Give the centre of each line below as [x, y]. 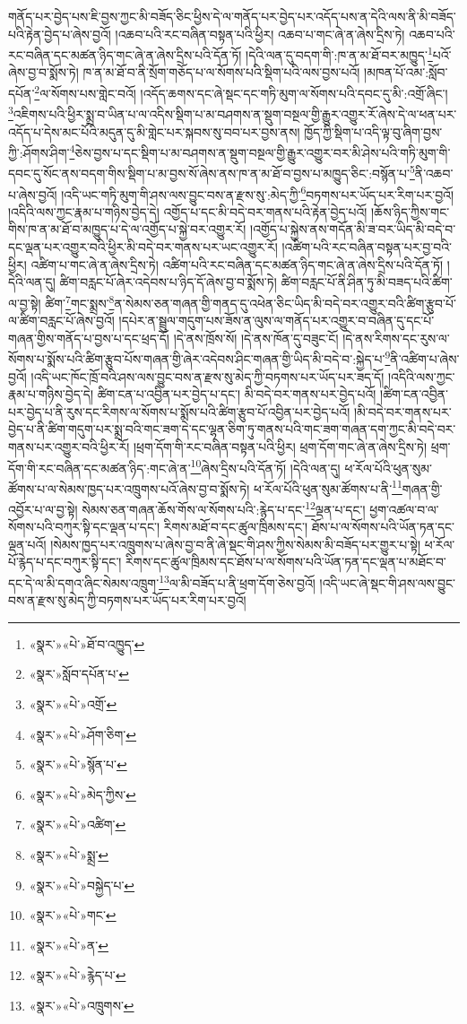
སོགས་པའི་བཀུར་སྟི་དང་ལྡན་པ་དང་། [84, 527]
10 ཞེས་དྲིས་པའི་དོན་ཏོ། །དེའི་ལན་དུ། [265, 466]
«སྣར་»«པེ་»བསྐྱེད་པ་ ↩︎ [82, 885]
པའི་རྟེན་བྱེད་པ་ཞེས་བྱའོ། [60, 34]
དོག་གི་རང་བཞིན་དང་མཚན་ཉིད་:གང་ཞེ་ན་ [99, 468]
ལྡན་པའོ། [27, 544]
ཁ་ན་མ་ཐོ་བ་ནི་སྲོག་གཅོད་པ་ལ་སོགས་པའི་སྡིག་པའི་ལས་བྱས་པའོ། [221, 72]
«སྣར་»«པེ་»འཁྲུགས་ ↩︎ [82, 1005]
